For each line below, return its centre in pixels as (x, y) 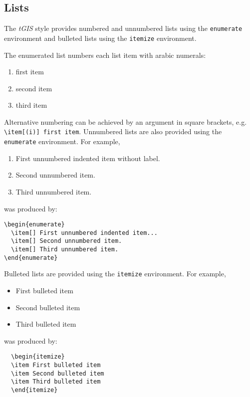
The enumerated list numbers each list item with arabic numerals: (105, 55)
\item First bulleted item (56, 365)
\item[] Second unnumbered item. (67, 241)
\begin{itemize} (38, 357)
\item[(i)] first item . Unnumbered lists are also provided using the (113, 131)
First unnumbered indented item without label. (88, 158)
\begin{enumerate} (34, 225)
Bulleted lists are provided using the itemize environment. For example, (115, 274)
